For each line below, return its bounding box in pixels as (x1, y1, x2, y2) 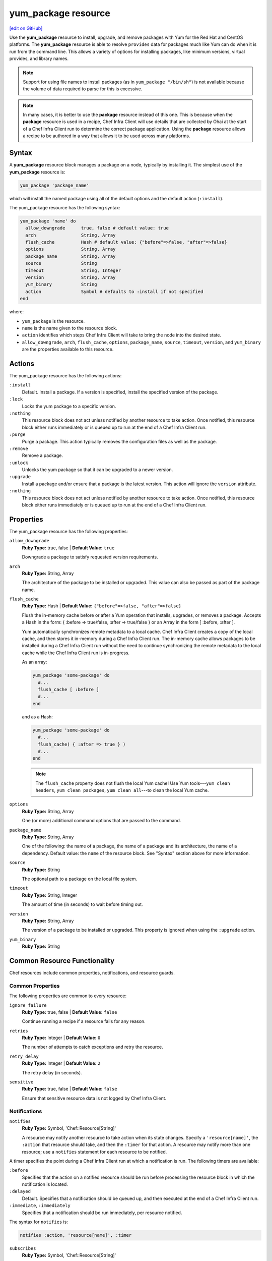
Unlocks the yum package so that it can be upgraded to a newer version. (22, 467, 173, 473)
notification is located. (22, 1181, 68, 1187)
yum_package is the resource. (22, 318, 85, 324)
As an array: (22, 659, 47, 665)
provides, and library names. (9, 55, 69, 62)
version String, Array (25, 275, 116, 280)
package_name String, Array (25, 253, 116, 259)
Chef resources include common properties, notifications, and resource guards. (9, 969, 175, 976)
